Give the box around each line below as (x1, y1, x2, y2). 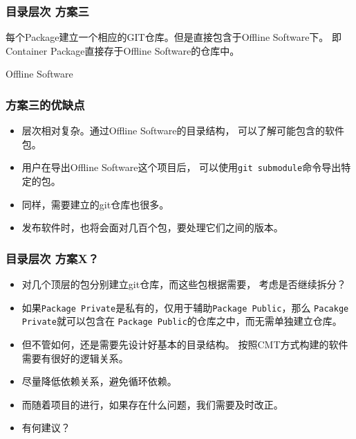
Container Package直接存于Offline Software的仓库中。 (6, 43, 240, 57)
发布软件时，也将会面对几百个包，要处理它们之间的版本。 (21, 220, 283, 235)
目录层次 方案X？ (6, 249, 99, 267)
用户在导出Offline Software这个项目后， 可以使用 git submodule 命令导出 (21, 160, 341, 174)
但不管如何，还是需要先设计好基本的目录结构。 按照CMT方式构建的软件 (21, 337, 348, 351)
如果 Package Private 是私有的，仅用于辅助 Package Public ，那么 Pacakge (21, 300, 349, 314)
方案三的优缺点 (6, 96, 85, 113)
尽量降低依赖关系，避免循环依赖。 (21, 374, 177, 388)
